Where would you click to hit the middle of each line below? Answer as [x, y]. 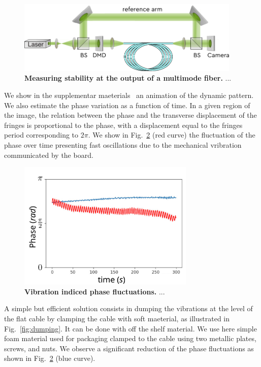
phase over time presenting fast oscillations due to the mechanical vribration [123, 144]
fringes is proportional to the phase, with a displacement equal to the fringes [123, 125]
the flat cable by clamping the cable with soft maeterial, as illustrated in [117, 318]
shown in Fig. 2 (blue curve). [50, 358]
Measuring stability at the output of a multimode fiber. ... [128, 78]
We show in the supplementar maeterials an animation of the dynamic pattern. [129, 95]
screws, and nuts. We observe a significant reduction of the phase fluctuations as [129, 348]
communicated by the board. [49, 155]
